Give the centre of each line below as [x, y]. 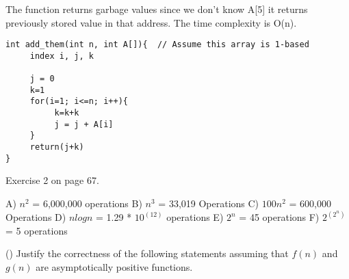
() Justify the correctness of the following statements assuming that [147, 253]
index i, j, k [62, 56]
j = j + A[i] [84, 124]
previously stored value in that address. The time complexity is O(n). [151, 22]
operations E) [195, 217]
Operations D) [36, 217]
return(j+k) [57, 147]
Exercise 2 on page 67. [52, 180]
